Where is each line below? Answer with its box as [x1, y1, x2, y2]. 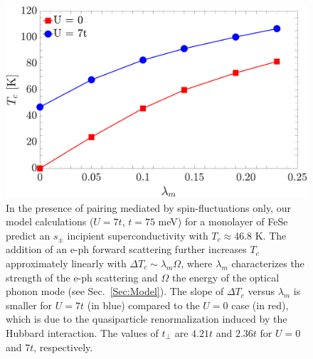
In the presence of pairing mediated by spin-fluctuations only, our [6, 200, 291, 215]
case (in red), [231, 297, 289, 312]
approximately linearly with [6, 255, 127, 270]
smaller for [6, 297, 53, 312]
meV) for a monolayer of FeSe [158, 214, 288, 229]
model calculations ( [6, 214, 94, 229]
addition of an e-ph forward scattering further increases [6, 242, 247, 257]
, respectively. [33, 339, 93, 354]
